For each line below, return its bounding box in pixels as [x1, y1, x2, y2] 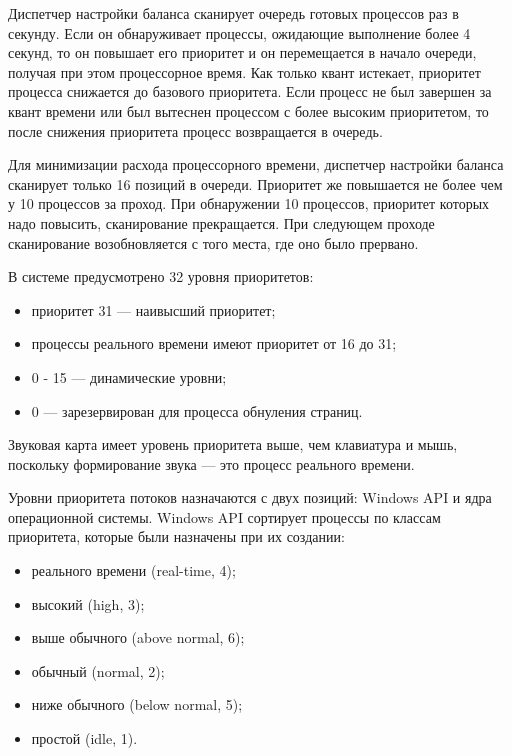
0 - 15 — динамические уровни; [31, 366, 227, 387]
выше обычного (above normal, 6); [31, 627, 245, 648]
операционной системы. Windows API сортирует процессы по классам [8, 506, 441, 527]
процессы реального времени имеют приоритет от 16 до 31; [31, 333, 397, 354]
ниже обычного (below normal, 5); [31, 694, 243, 715]
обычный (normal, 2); [31, 660, 165, 681]
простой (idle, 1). [31, 728, 138, 749]
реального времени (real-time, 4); [31, 560, 236, 581]
